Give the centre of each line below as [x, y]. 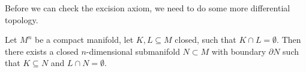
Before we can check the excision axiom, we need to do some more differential [148, 8]
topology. [22, 19]
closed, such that [205, 40]
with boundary [239, 51]
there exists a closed [42, 51]
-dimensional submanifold [133, 51]
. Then [289, 40]
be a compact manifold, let [84, 40]
